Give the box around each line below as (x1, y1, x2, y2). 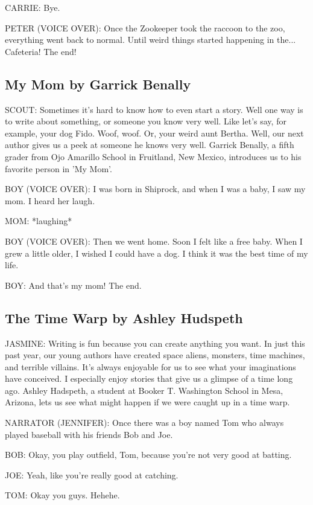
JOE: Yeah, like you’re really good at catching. (5, 468, 179, 481)
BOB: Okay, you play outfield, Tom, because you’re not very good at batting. (5, 448, 292, 461)
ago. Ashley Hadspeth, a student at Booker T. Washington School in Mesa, (5, 384, 283, 396)
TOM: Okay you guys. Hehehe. (5, 489, 120, 501)
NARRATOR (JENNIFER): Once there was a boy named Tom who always (5, 416, 284, 429)
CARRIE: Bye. (5, 1, 60, 13)
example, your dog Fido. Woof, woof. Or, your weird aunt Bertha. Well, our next (5, 126, 304, 139)
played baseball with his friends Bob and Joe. (5, 428, 173, 440)
